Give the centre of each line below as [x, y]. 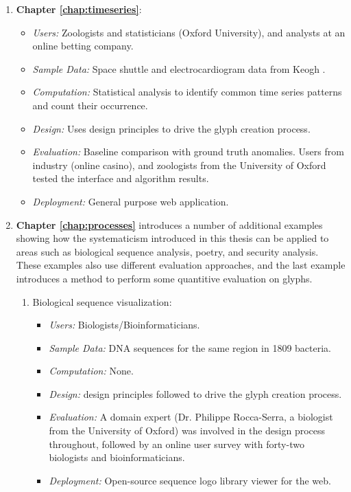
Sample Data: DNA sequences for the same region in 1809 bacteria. [190, 347]
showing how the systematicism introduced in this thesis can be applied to [172, 238]
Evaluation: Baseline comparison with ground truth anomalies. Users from [188, 152]
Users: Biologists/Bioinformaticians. [124, 325]
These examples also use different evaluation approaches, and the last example [181, 265]
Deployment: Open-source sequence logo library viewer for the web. [190, 480]
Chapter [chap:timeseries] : [79, 9]
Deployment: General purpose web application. [131, 201]
